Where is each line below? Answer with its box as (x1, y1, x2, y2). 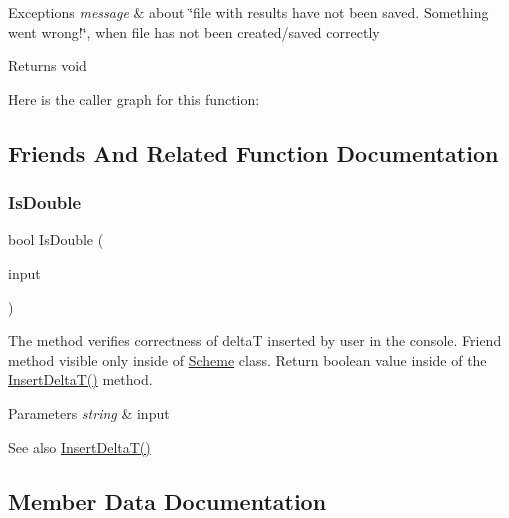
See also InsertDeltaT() (8, 436, 151, 457)
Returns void (8, 55, 87, 76)
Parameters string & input (8, 402, 170, 423)
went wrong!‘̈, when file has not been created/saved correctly (8, 21, 380, 42)
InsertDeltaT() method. (8, 369, 153, 390)
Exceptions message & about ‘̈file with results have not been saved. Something (8, 2, 489, 22)
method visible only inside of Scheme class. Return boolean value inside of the (8, 349, 487, 370)
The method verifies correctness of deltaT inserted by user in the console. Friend (8, 330, 502, 351)
